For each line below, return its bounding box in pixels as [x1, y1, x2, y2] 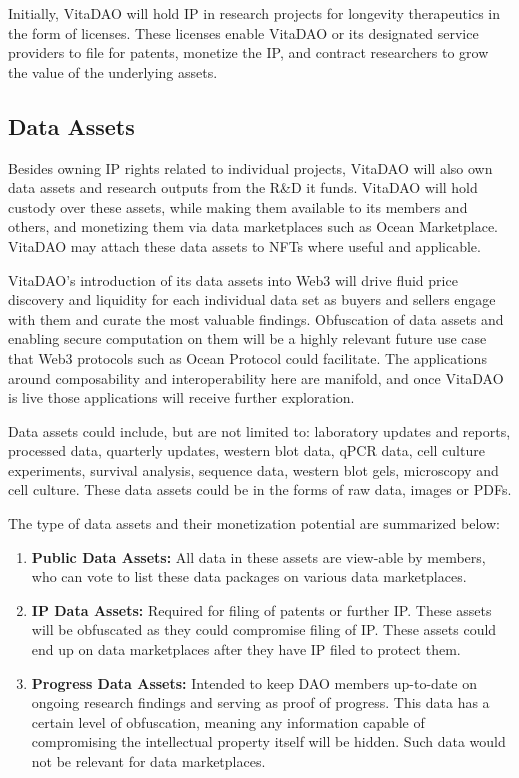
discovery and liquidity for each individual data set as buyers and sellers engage [8, 289, 496, 310]
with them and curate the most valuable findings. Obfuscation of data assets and [8, 308, 504, 329]
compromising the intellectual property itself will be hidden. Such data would [31, 731, 506, 752]
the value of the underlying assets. [8, 61, 218, 82]
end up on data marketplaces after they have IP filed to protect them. [31, 639, 461, 660]
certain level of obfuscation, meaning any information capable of [31, 711, 425, 732]
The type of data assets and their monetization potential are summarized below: [8, 513, 500, 534]
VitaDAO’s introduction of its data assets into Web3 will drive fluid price [8, 269, 458, 290]
